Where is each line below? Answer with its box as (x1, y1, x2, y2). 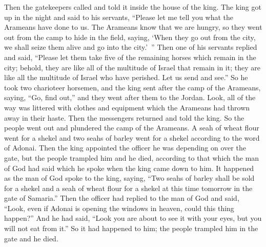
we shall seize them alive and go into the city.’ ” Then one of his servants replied (4, 42, 257, 52)
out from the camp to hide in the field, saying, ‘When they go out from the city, (4, 31, 256, 42)
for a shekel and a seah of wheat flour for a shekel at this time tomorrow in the (4, 182, 253, 193)
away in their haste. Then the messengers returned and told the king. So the (4, 112, 244, 123)
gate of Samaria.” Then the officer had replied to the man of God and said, (4, 193, 239, 203)
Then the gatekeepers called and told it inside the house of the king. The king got (4, 2, 261, 12)
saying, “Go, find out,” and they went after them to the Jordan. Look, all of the (4, 92, 256, 103)
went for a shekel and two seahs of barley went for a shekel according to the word (4, 132, 260, 143)
